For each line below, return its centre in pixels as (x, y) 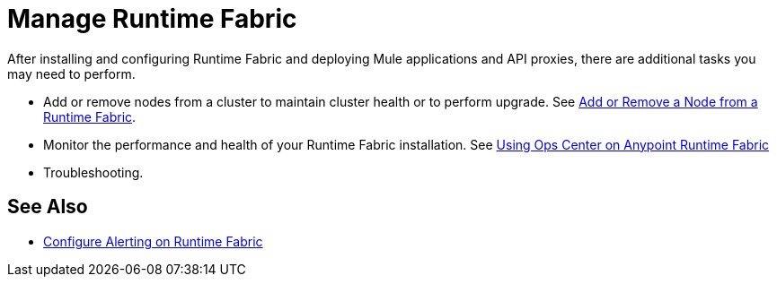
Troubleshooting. (93, 172)
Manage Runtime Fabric (152, 19)
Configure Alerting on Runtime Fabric (153, 241)
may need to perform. (71, 73)
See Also (48, 207)
